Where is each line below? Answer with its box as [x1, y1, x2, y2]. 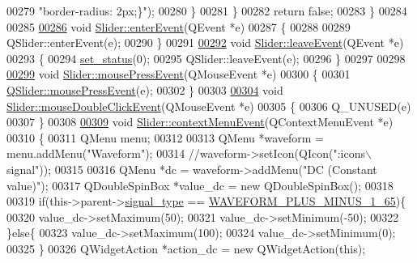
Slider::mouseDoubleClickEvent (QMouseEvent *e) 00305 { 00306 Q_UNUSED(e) [6, 97, 411, 114]
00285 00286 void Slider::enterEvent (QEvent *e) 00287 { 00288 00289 [6, 18, 351, 35]
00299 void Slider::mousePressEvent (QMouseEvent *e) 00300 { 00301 [6, 66, 351, 83]
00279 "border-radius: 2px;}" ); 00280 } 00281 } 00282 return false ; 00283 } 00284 [6, 2, 407, 19]
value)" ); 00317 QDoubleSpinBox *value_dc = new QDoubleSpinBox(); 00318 [6, 176, 394, 193]
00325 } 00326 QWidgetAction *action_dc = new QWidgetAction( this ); [6, 240, 366, 257]
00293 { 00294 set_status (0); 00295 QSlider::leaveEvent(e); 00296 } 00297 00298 [6, 49, 406, 66]
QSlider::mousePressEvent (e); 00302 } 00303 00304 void [6, 81, 283, 98]
